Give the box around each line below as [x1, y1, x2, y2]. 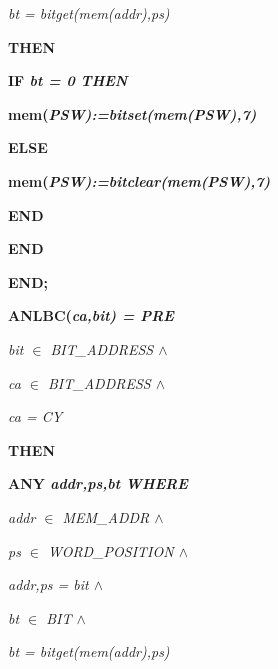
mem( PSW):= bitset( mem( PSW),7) [8, 103, 257, 124]
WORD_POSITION [48, 540, 174, 561]
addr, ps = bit [8, 574, 89, 595]
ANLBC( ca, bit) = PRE [8, 305, 174, 326]
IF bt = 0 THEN [8, 70, 128, 91]
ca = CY [8, 406, 63, 427]
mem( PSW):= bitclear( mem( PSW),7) [8, 170, 271, 191]
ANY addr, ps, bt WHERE [8, 473, 188, 494]
